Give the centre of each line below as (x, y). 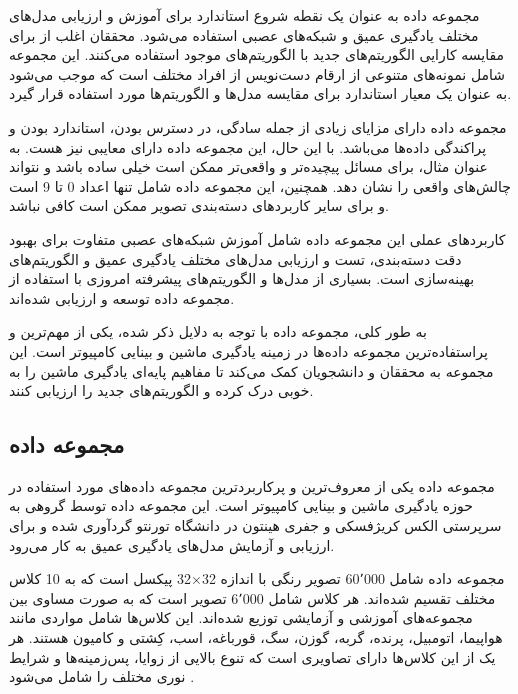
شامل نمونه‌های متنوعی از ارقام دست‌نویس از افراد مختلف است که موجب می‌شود (257, 73)
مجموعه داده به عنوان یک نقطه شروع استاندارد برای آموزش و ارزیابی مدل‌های (244, 15)
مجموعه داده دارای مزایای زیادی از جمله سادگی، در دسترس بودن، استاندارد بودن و (258, 126)
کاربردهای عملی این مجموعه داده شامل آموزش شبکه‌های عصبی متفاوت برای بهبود (257, 238)
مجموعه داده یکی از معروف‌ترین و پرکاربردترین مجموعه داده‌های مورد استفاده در (252, 485)
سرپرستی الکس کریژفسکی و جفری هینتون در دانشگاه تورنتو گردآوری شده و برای (255, 525)
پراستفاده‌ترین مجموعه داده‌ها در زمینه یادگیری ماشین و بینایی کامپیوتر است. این (248, 350)
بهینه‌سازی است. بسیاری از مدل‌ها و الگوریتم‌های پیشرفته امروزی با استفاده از (242, 278)
